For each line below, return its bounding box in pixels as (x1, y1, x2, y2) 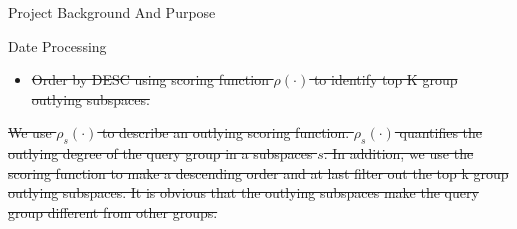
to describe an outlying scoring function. (101, 122, 350, 143)
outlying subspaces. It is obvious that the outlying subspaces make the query (8, 182, 479, 203)
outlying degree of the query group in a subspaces (8, 143, 313, 164)
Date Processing (8, 35, 107, 56)
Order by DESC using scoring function (31, 69, 269, 90)
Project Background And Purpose (8, 2, 216, 22)
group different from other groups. (8, 201, 218, 222)
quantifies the (399, 122, 483, 143)
